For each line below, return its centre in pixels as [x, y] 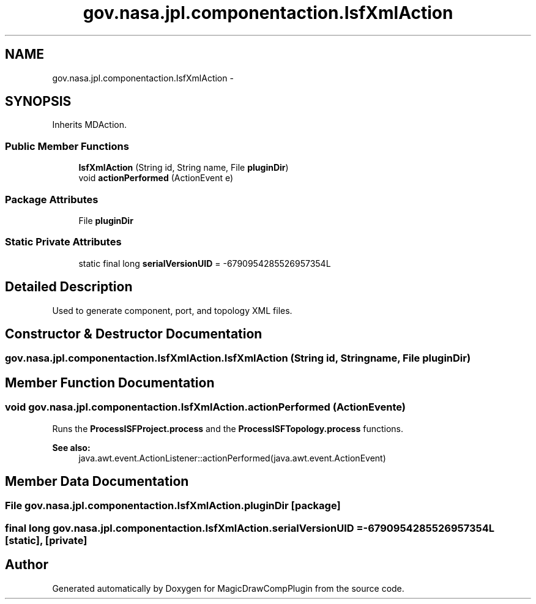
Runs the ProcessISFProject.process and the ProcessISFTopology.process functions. [228, 428]
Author [27, 565]
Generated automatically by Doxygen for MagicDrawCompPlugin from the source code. [228, 588]
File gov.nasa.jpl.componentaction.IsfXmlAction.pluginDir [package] [173, 506]
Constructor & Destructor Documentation [134, 334]
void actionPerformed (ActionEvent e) [156, 178]
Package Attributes [52, 199]
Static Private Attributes [63, 242]
